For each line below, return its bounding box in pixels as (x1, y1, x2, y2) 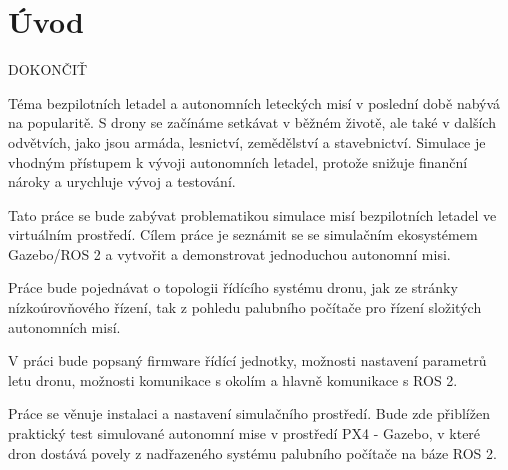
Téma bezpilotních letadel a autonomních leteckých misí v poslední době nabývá (8, 92, 501, 113)
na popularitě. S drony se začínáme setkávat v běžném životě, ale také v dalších (8, 112, 496, 133)
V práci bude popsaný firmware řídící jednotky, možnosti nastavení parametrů (8, 350, 487, 371)
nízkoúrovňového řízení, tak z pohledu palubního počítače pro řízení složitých (8, 297, 482, 318)
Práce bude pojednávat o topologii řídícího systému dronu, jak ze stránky (8, 277, 458, 298)
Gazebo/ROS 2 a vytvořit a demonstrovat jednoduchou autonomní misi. (8, 243, 451, 264)
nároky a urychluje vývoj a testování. (8, 171, 236, 192)
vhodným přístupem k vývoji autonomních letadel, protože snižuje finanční (8, 151, 468, 172)
